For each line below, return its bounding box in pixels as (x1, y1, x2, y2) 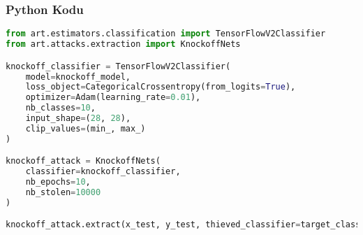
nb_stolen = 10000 (25, 187, 101, 197)
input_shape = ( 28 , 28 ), (25, 113, 131, 123)
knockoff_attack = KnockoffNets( (6, 156, 161, 166)
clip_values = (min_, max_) (25, 123, 146, 134)
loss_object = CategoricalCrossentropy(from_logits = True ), (25, 82, 296, 92)
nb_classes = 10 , (25, 103, 96, 113)
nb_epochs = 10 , (25, 177, 91, 187)
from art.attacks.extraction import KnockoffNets (6, 39, 241, 50)
